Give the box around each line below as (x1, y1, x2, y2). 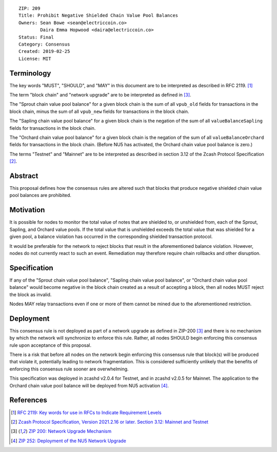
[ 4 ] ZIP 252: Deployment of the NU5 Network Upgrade (11, 438, 127, 444)
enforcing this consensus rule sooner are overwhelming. (9, 366, 129, 372)
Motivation (9, 206, 45, 214)
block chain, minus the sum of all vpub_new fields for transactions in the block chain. (9, 108, 189, 114)
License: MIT (18, 55, 51, 62)
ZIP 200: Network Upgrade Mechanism (28, 428, 112, 435)
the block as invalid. (9, 291, 52, 298)
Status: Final (18, 34, 54, 40)
